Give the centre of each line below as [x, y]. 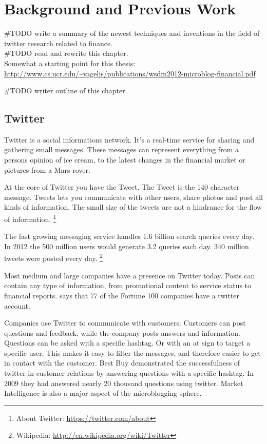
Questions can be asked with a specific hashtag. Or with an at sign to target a [127, 343]
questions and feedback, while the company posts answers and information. [122, 332]
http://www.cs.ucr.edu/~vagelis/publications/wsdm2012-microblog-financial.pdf [130, 73]
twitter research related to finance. [58, 43]
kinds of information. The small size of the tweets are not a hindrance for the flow [133, 207]
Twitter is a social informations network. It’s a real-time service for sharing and [129, 139]
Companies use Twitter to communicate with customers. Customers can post [125, 323]
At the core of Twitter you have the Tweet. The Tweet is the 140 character [122, 187]
